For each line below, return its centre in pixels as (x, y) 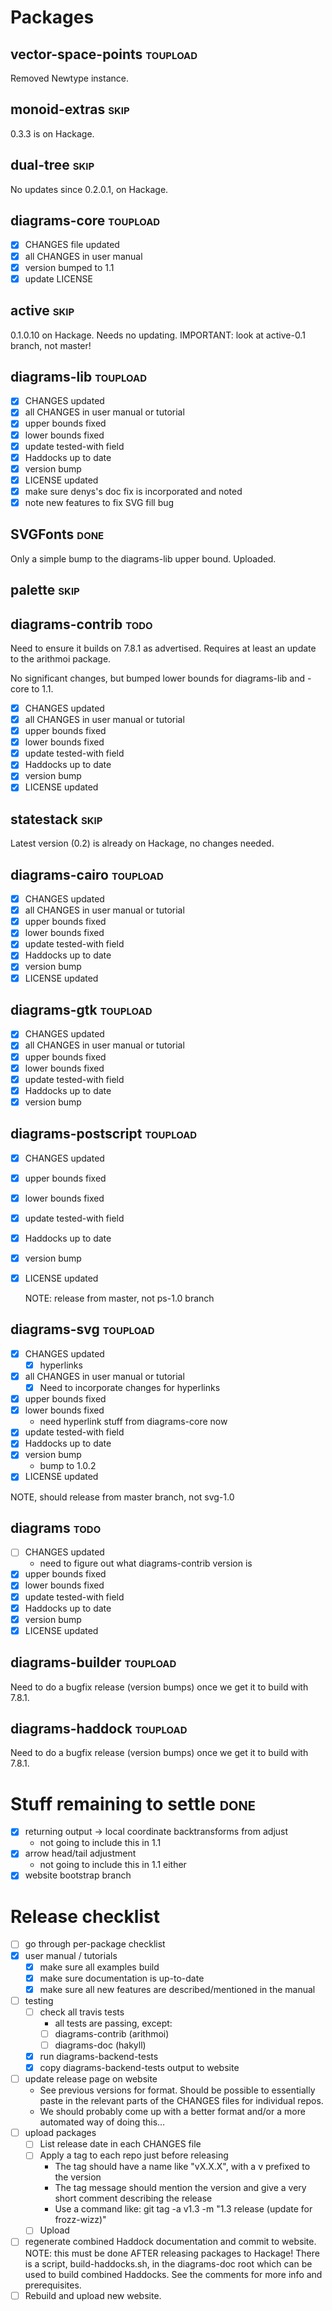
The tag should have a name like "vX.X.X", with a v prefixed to (182, 2167)
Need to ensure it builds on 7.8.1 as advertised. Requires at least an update (163, 648)
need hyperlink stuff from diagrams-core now (133, 1422)
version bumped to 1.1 (69, 267)
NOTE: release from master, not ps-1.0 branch (119, 1298)
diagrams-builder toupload (93, 1662)
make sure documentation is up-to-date (122, 1978)
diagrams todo (56, 1527)
